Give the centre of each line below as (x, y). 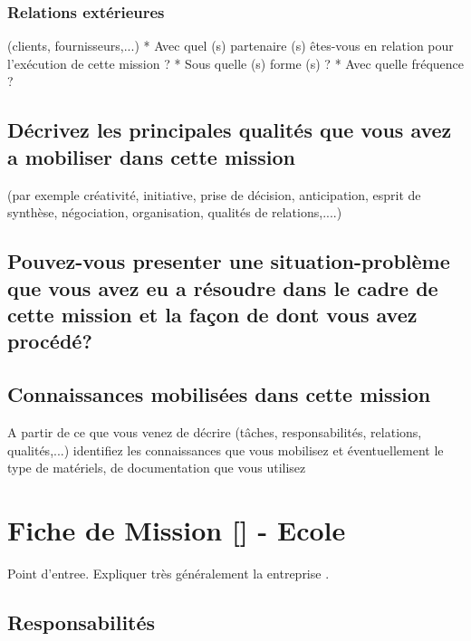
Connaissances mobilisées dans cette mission (219, 394)
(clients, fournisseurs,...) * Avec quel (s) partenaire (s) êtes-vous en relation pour (231, 46)
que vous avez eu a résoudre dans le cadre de (223, 287)
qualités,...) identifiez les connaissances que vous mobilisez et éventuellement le (226, 450)
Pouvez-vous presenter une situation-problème (229, 261)
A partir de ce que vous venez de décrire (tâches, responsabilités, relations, (215, 431)
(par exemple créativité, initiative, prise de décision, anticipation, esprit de (214, 194)
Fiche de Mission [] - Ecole (177, 529)
